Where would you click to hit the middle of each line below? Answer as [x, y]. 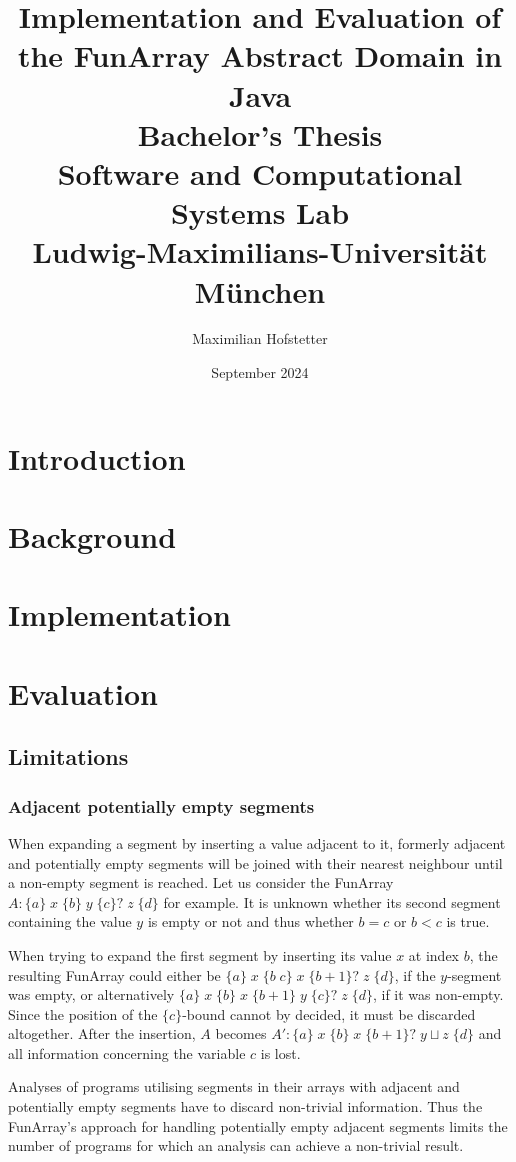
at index [434, 954]
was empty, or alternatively [91, 994]
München [260, 290]
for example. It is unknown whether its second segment [332, 901]
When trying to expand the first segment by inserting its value [200, 954]
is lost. [280, 1052]
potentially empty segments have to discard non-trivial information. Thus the [245, 1106]
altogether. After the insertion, [102, 1033]
